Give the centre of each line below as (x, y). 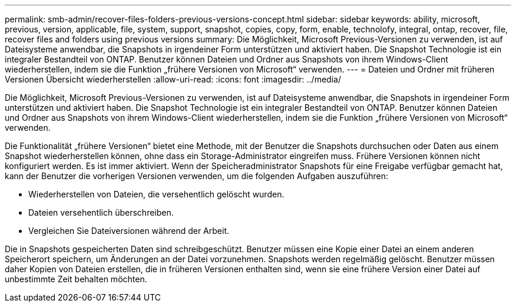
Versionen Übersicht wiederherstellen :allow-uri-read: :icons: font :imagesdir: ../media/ (173, 79)
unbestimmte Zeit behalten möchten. (76, 279)
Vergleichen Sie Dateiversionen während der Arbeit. (129, 231)
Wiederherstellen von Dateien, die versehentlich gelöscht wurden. (156, 194)
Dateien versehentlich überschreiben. (101, 212)
